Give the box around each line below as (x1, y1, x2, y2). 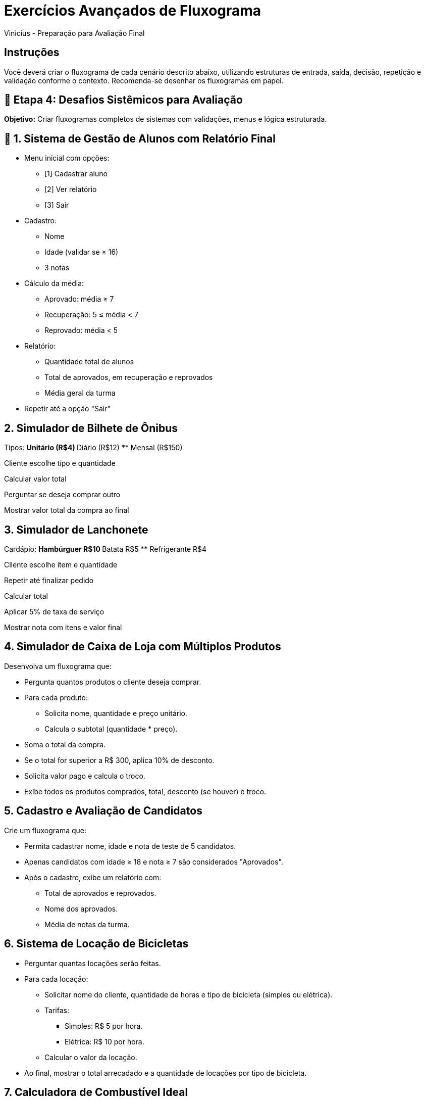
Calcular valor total (4, 474, 67, 484)
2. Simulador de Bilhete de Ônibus (4, 421, 178, 435)
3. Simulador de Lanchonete (4, 523, 148, 536)
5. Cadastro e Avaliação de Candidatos (4, 804, 202, 818)
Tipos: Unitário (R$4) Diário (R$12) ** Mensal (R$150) (4, 443, 183, 452)
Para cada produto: (24, 693, 88, 702)
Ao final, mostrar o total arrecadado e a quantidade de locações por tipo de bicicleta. (24, 1068, 307, 1077)
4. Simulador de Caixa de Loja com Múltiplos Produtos (4, 640, 281, 653)
